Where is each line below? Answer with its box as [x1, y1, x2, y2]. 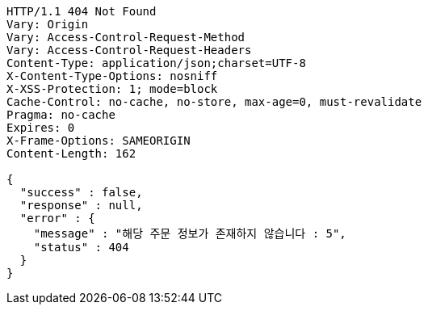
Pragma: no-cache [6, 108, 115, 121]
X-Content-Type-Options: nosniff [6, 69, 218, 82]
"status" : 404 [33, 241, 129, 254]
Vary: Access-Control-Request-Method [6, 31, 245, 44]
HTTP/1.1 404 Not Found [6, 5, 157, 18]
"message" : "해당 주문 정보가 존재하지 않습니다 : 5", [33, 227, 346, 240]
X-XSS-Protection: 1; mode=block [6, 82, 218, 95]
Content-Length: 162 [6, 147, 136, 160]
